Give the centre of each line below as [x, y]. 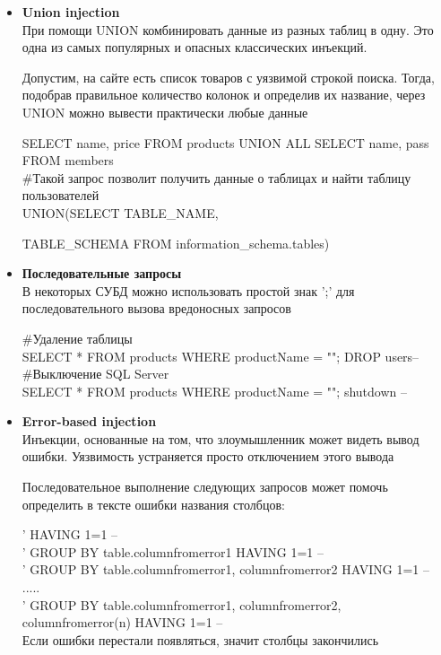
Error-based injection [89, 421]
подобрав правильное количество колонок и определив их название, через [224, 95]
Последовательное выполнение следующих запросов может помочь [205, 487]
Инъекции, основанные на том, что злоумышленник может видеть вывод [220, 438]
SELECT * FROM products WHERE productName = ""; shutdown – [214, 391]
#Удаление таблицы [77, 338]
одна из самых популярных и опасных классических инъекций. [195, 47]
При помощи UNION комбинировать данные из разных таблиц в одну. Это [228, 29]
